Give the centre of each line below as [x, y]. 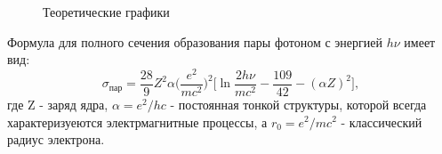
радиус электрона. [56, 139]
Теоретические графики [106, 12]
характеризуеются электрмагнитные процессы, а [137, 122]
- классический [382, 122]
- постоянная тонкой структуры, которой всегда [298, 104]
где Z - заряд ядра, [58, 104]
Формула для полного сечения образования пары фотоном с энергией [195, 41]
